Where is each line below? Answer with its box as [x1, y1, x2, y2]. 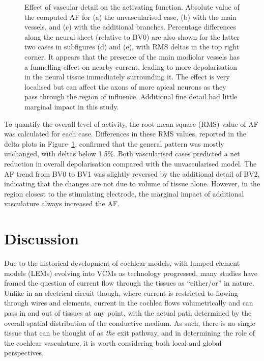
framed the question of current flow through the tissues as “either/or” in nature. [4, 277, 254, 288]
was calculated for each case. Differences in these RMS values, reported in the [4, 128, 247, 139]
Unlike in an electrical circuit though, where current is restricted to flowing [4, 287, 238, 298]
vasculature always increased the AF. [4, 198, 120, 209]
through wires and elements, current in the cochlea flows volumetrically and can [4, 297, 253, 308]
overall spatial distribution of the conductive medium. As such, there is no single [4, 317, 255, 328]
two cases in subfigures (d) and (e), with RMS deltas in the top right [24, 41, 240, 52]
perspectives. [4, 347, 44, 358]
